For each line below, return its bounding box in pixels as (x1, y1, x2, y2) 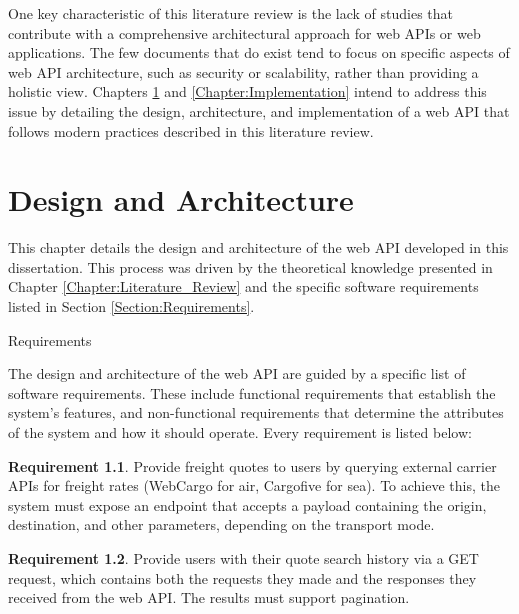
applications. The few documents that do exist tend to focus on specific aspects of (8, 42, 510, 63)
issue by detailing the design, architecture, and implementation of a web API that (8, 100, 510, 121)
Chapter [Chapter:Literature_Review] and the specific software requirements (8, 276, 479, 297)
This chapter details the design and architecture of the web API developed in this (8, 237, 509, 258)
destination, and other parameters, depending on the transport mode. (8, 514, 435, 535)
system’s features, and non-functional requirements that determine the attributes (8, 402, 504, 423)
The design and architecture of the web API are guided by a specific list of (8, 363, 466, 384)
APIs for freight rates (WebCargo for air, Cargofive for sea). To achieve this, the (8, 475, 500, 496)
